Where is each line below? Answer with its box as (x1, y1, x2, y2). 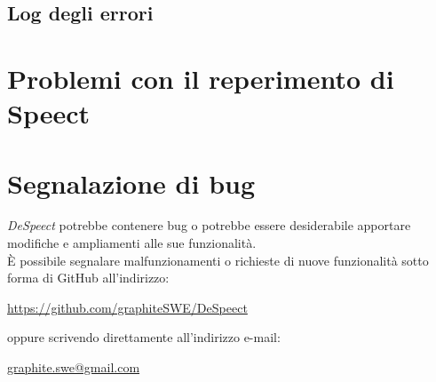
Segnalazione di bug (7, 164, 256, 201)
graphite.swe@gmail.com (7, 358, 140, 377)
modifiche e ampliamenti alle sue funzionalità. (7, 234, 257, 252)
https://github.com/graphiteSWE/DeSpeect (7, 298, 248, 316)
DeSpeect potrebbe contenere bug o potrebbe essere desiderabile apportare (7, 216, 411, 235)
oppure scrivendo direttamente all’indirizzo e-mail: (7, 328, 281, 346)
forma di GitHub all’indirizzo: (7, 268, 170, 287)
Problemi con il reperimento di (7, 60, 394, 96)
